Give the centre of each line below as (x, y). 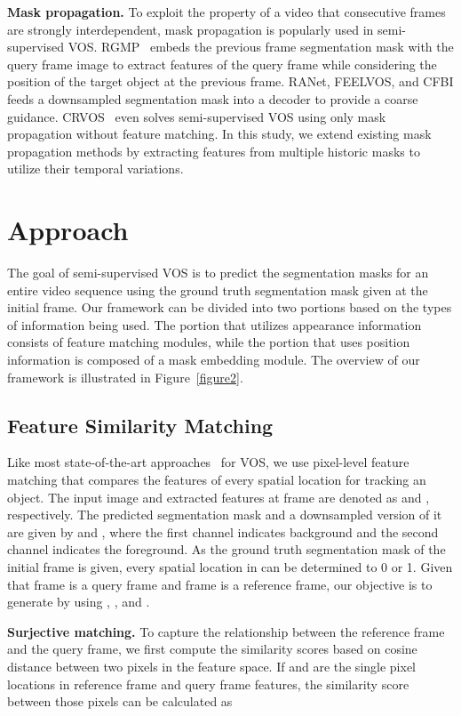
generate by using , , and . (79, 602)
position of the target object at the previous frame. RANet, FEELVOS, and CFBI (230, 81)
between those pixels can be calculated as (120, 701)
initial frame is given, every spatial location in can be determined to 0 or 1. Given (230, 566)
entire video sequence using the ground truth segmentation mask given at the (218, 290)
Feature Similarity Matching (140, 425)
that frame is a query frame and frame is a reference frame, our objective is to (220, 584)
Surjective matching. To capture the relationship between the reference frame (226, 631)
